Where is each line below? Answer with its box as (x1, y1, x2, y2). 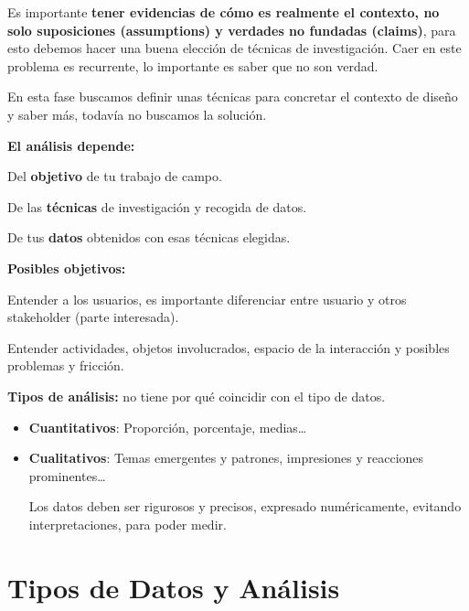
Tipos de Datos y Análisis (7, 568, 340, 606)
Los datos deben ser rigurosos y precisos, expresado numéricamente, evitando (28, 497, 462, 516)
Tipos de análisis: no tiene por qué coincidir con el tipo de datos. (7, 386, 386, 405)
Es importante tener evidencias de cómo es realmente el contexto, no (7, 3, 440, 21)
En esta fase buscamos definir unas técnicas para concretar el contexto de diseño (7, 87, 458, 106)
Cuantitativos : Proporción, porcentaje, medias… (28, 417, 307, 436)
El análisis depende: (7, 135, 135, 155)
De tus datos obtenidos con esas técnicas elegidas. (7, 228, 291, 247)
